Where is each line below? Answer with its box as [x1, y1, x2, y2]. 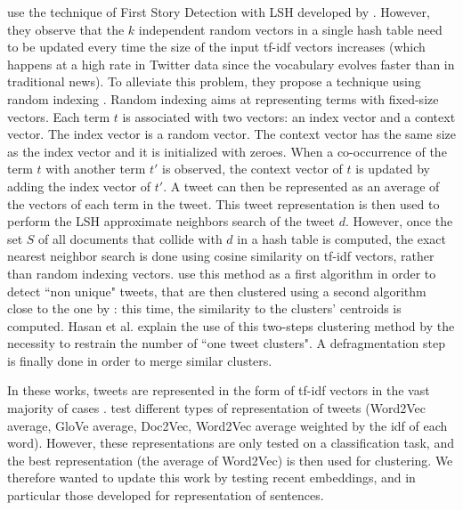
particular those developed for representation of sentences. [7, 486, 324, 505]
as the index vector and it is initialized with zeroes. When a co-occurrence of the [7, 142, 447, 160]
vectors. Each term [7, 107, 110, 125]
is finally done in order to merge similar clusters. [7, 351, 272, 369]
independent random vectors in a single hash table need [138, 20, 443, 38]
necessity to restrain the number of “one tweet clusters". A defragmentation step [7, 334, 445, 352]
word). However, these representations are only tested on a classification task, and [7, 433, 454, 452]
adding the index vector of [7, 176, 151, 195]
